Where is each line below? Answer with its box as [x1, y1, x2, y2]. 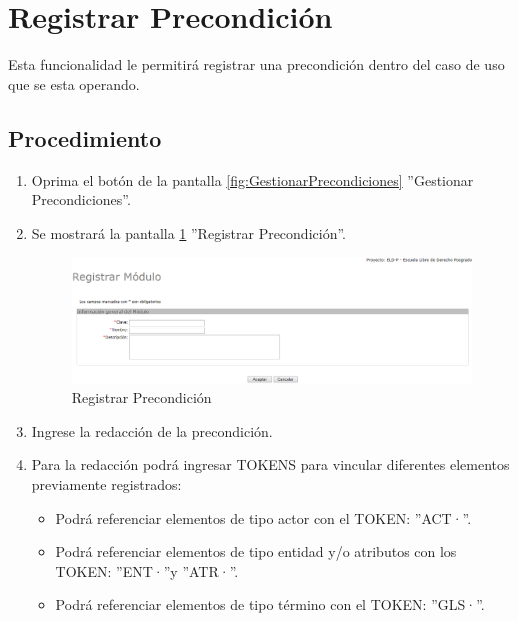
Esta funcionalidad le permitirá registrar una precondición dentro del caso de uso [8, 54, 505, 75]
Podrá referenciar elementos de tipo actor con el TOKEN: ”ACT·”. [55, 507, 472, 528]
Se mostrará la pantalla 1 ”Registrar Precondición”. [31, 222, 346, 243]
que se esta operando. [8, 73, 140, 94]
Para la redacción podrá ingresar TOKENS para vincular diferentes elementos [31, 454, 510, 475]
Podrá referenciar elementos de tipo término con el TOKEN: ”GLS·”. [55, 594, 485, 615]
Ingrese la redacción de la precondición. [31, 420, 273, 441]
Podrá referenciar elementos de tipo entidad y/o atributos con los [55, 541, 457, 562]
